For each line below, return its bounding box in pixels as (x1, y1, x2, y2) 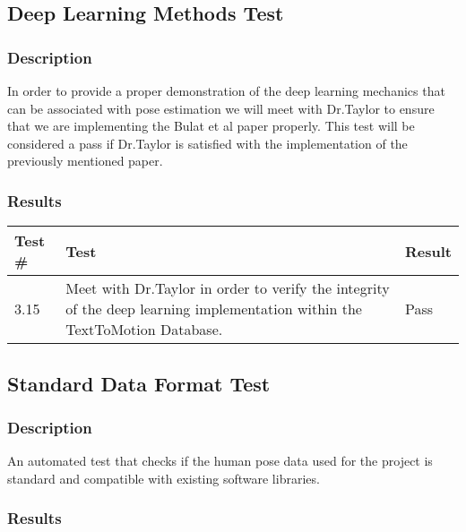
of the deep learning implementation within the (65, 298, 362, 320)
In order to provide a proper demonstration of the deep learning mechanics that (7, 82, 445, 99)
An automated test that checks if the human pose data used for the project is (7, 451, 433, 470)
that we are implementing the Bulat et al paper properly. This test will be (7, 116, 415, 135)
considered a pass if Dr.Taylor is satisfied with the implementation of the (7, 133, 408, 152)
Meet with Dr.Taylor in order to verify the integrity (65, 278, 390, 299)
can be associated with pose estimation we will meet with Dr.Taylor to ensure (7, 99, 435, 117)
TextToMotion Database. (65, 319, 223, 340)
